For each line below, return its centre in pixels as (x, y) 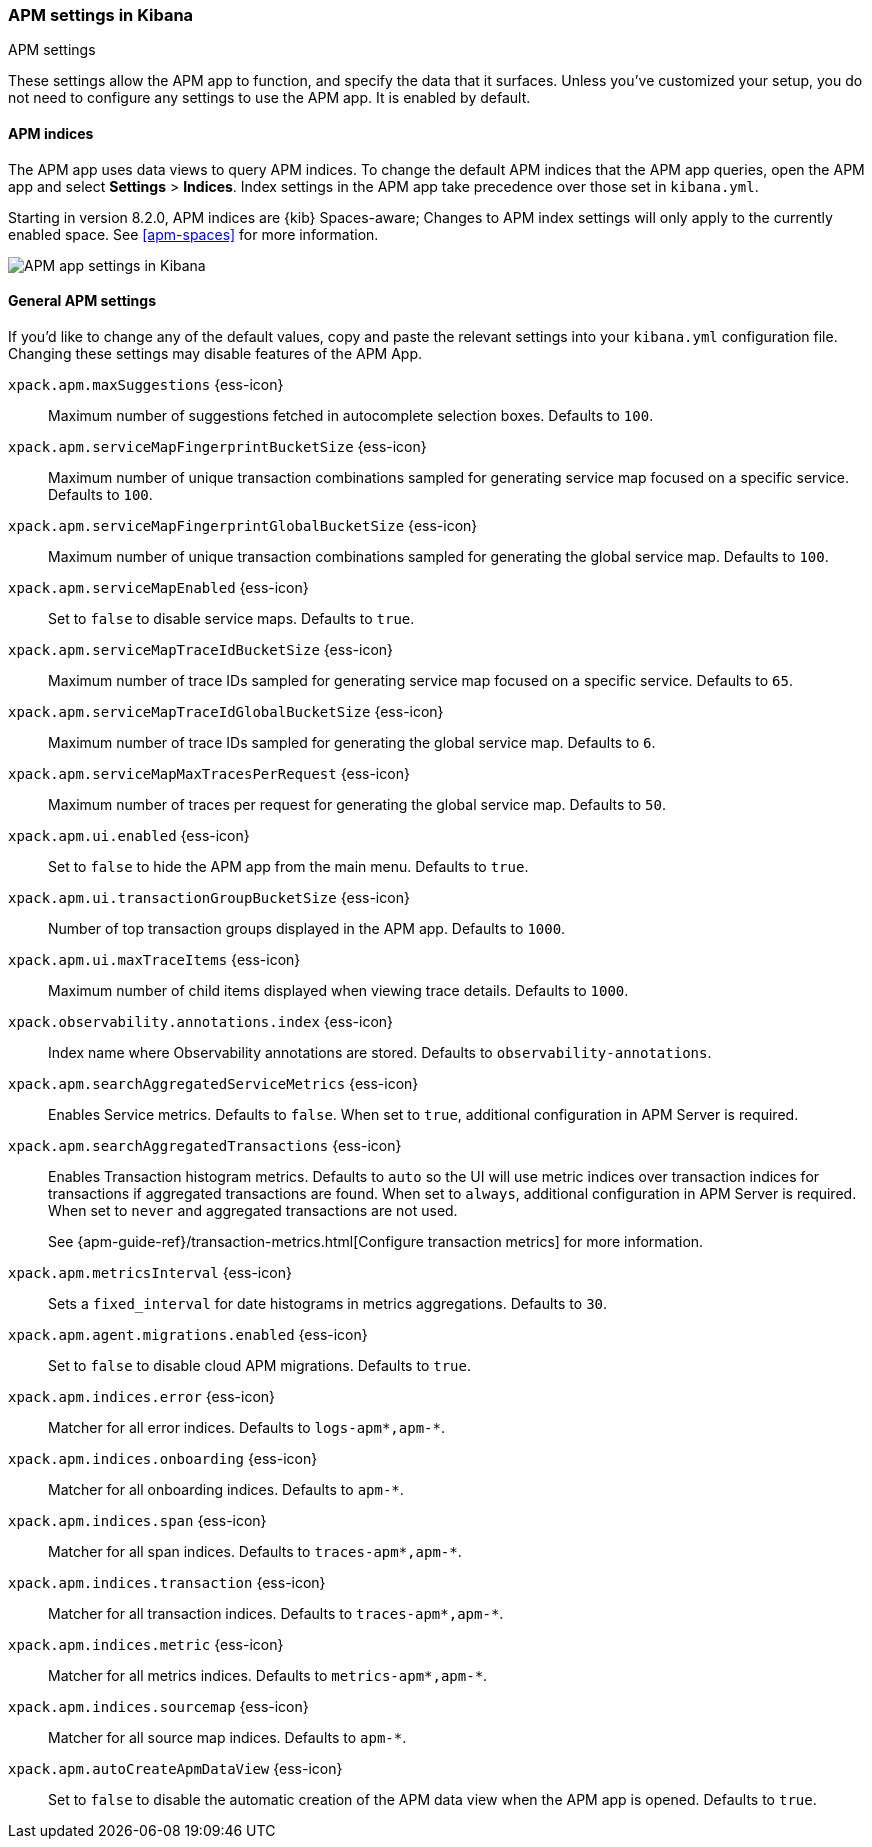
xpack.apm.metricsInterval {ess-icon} (150, 1272)
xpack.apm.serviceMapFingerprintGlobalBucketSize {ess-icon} (243, 525)
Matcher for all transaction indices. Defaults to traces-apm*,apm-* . (276, 1613)
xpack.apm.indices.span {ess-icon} (137, 1520)
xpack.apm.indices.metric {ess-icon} (146, 1644)
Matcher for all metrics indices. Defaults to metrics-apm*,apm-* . (268, 1675)
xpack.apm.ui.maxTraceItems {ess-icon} (154, 959)
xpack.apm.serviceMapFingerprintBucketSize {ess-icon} (217, 446)
